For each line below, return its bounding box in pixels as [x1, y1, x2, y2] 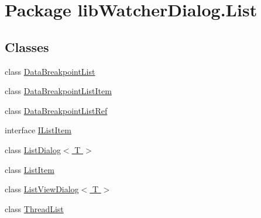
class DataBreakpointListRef [5, 104, 108, 116]
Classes [5, 37, 49, 56]
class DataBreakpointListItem [5, 85, 112, 97]
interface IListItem [5, 124, 71, 136]
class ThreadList [5, 202, 64, 214]
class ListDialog [5, 143, 61, 155]
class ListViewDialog [5, 183, 79, 195]
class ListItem [5, 163, 54, 175]
